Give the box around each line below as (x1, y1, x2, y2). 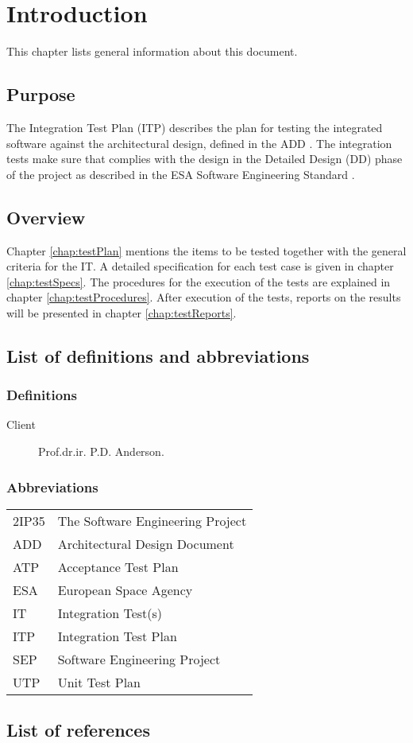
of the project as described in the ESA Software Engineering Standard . (6, 165, 355, 182)
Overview (6, 204, 86, 229)
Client (6, 416, 36, 433)
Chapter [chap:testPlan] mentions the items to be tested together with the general (6, 242, 407, 259)
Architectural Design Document (57, 534, 234, 553)
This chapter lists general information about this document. (6, 43, 298, 60)
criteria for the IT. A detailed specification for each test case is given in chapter (6, 258, 394, 274)
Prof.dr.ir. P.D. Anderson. (38, 443, 164, 460)
